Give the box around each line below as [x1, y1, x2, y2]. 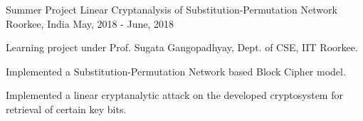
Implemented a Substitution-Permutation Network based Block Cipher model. [6, 63, 346, 78]
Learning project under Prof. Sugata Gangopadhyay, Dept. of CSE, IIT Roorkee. [6, 40, 358, 55]
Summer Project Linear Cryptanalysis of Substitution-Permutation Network [6, 2, 337, 16]
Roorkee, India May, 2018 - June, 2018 [6, 16, 174, 31]
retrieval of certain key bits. [6, 101, 127, 116]
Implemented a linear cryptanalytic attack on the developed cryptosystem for [6, 88, 343, 102]
